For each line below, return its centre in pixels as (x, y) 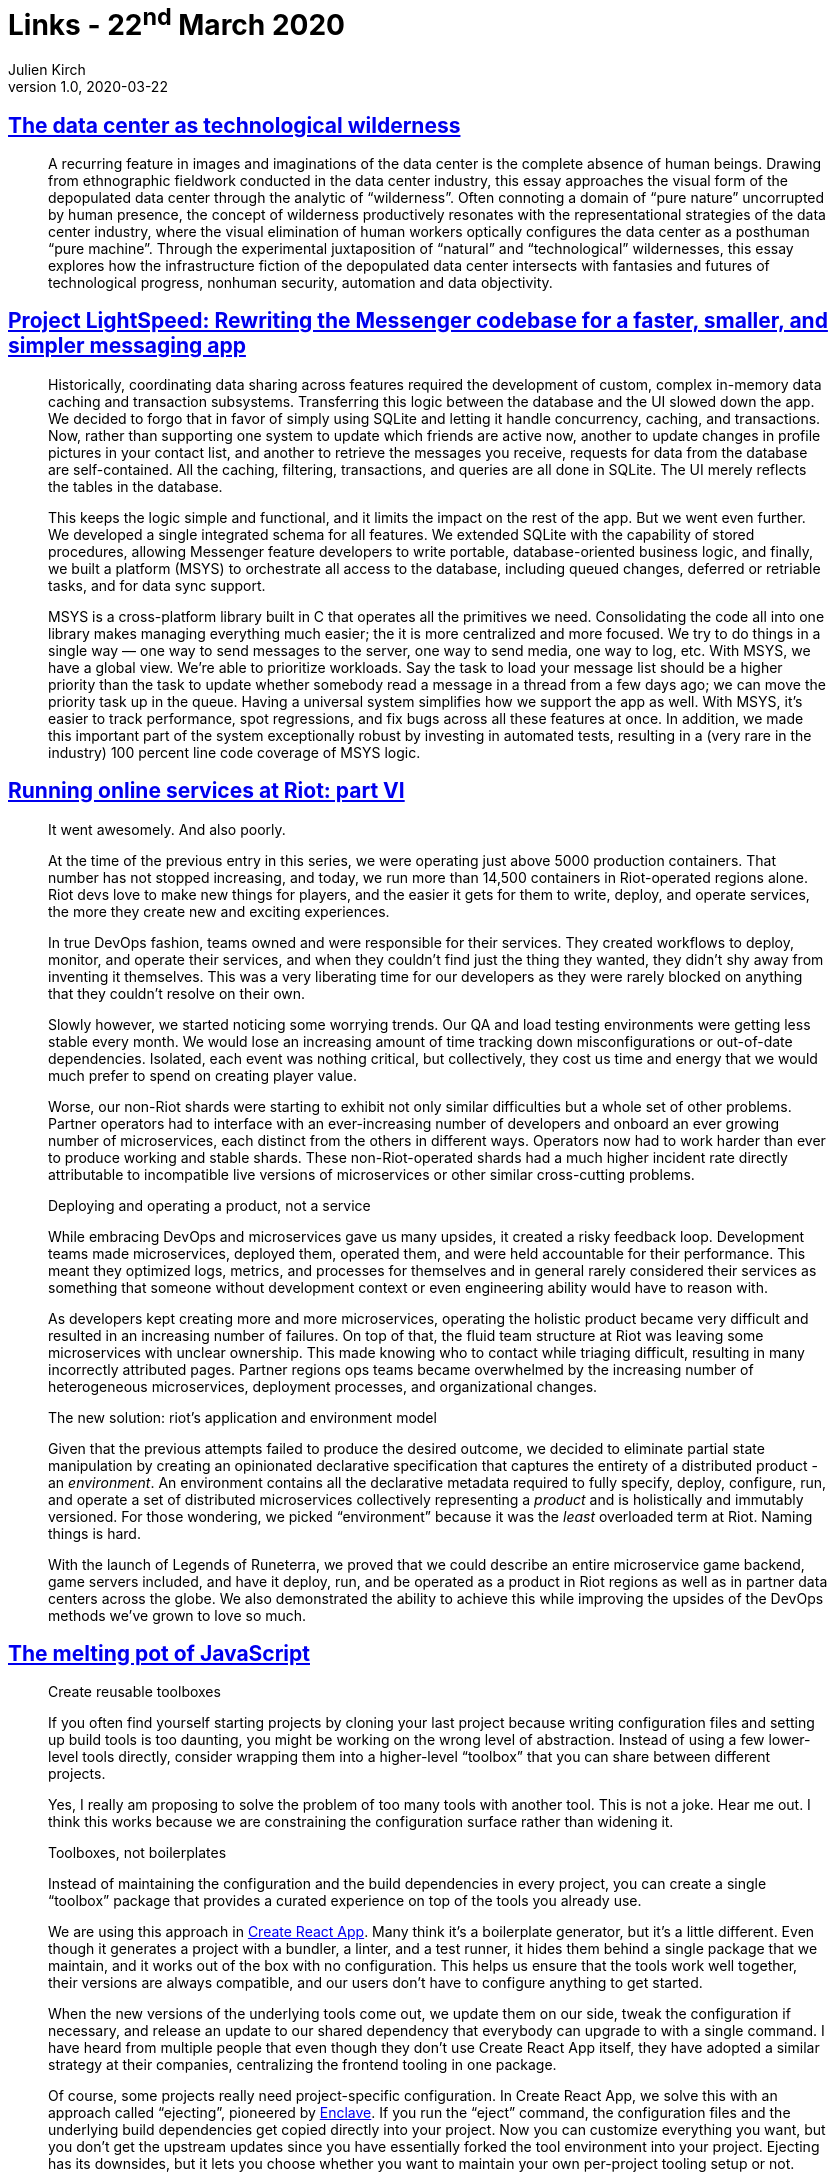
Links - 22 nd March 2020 (176, 22)
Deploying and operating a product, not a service (209, 1205)
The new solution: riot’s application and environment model (242, 1417)
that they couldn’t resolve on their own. (177, 993)
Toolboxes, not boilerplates (137, 1853)
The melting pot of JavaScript (159, 1654)
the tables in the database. (135, 486)
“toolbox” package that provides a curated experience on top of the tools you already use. (345, 1901)
